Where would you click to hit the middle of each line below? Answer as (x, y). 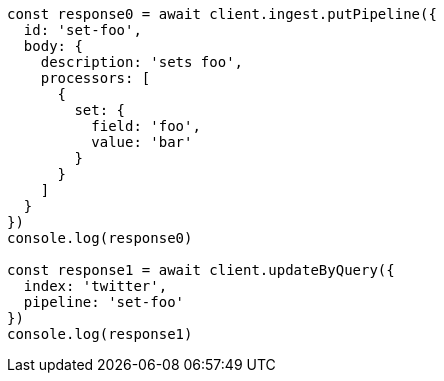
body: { (53, 46)
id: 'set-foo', (82, 30)
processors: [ (95, 78)
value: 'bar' (142, 142)
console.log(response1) (100, 334)
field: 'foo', (146, 126)
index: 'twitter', (95, 286)
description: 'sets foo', (142, 62)
